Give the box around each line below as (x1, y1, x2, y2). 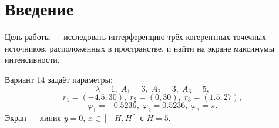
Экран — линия (5, 111, 61, 123)
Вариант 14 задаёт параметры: (5, 73, 113, 85)
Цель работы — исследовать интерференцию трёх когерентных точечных (5, 31, 267, 43)
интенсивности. (5, 53, 60, 66)
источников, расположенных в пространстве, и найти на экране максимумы (5, 42, 275, 54)
